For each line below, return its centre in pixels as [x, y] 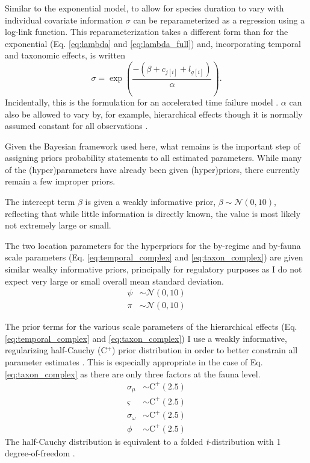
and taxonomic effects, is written [65, 55]
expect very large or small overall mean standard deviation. [114, 281]
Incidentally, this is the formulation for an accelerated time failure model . [142, 102]
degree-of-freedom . [40, 453]
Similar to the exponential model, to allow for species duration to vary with [144, 8]
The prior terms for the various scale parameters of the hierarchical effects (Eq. [151, 326]
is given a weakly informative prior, [150, 202]
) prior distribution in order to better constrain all [205, 350]
